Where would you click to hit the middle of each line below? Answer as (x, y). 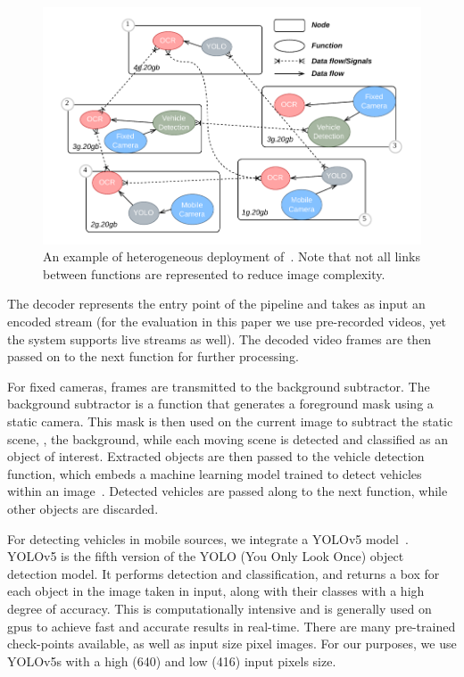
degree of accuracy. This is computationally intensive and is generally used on (220, 608)
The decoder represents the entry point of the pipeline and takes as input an (216, 304)
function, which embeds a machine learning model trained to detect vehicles (215, 473)
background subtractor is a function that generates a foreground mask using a (220, 404)
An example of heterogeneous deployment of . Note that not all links (232, 256)
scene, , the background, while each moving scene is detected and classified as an (228, 438)
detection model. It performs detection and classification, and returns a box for (224, 573)
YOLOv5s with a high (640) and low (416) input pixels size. (172, 660)
